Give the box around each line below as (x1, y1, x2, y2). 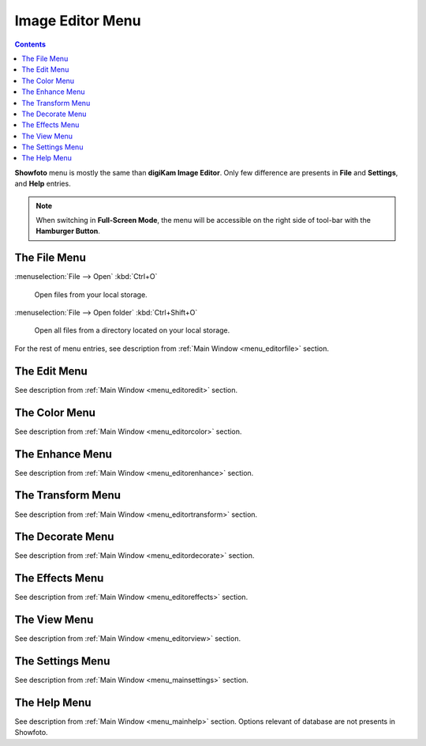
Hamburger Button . (35, 226, 100, 236)
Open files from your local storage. (34, 289, 148, 300)
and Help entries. (14, 179, 71, 189)
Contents (14, 40, 47, 49)
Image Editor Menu (14, 12, 141, 29)
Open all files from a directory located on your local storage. (34, 326, 230, 335)
